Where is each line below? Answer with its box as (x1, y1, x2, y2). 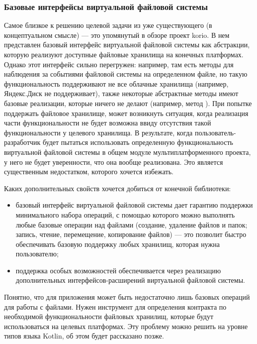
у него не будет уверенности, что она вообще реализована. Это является (4, 156, 223, 167)
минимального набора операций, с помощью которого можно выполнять (15, 209, 235, 220)
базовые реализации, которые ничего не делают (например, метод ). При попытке (4, 98, 252, 108)
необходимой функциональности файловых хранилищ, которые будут (4, 311, 214, 322)
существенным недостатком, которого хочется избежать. (4, 166, 174, 177)
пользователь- (194, 127, 236, 137)
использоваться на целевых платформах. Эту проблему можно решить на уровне (4, 321, 248, 331)
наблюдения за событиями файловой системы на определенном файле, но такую (4, 69, 248, 79)
